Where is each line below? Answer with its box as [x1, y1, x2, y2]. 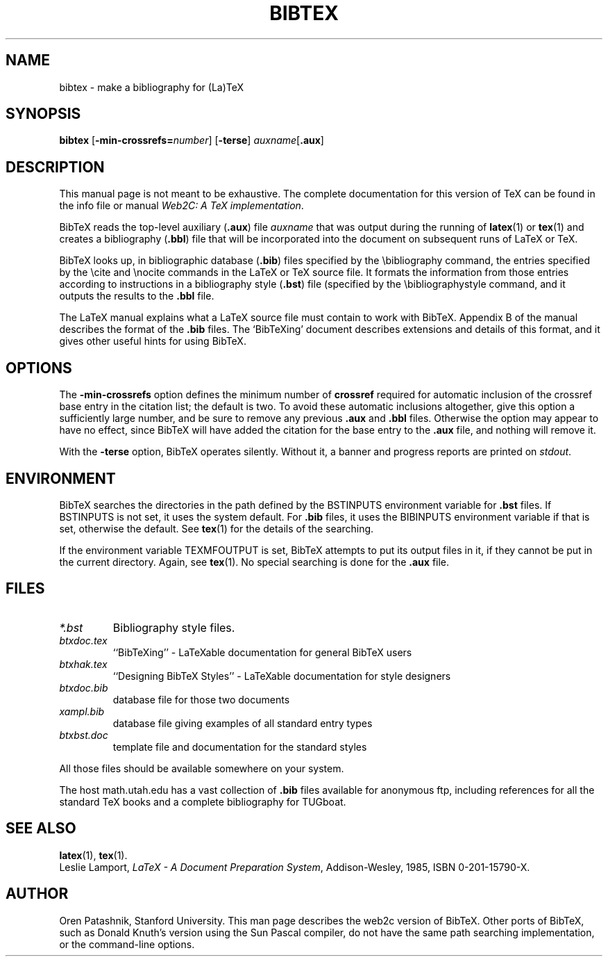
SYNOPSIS [6, 105, 81, 123]
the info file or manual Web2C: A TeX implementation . [59, 199, 304, 212]
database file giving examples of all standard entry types [112, 717, 373, 729]
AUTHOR [6, 885, 69, 903]
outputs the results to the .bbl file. [59, 290, 214, 302]
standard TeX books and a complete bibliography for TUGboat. [59, 795, 346, 808]
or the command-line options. [59, 938, 195, 950]
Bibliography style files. [112, 620, 235, 635]
